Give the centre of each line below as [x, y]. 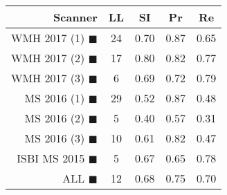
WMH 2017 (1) [48, 38]
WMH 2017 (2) [48, 58]
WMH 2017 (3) [48, 78]
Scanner [75, 17]
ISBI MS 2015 [51, 158]
